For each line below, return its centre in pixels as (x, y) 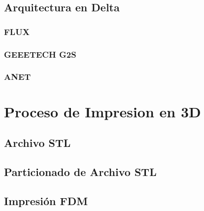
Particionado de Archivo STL (80, 171)
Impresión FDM (46, 200)
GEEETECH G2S (40, 54)
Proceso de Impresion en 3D (102, 111)
